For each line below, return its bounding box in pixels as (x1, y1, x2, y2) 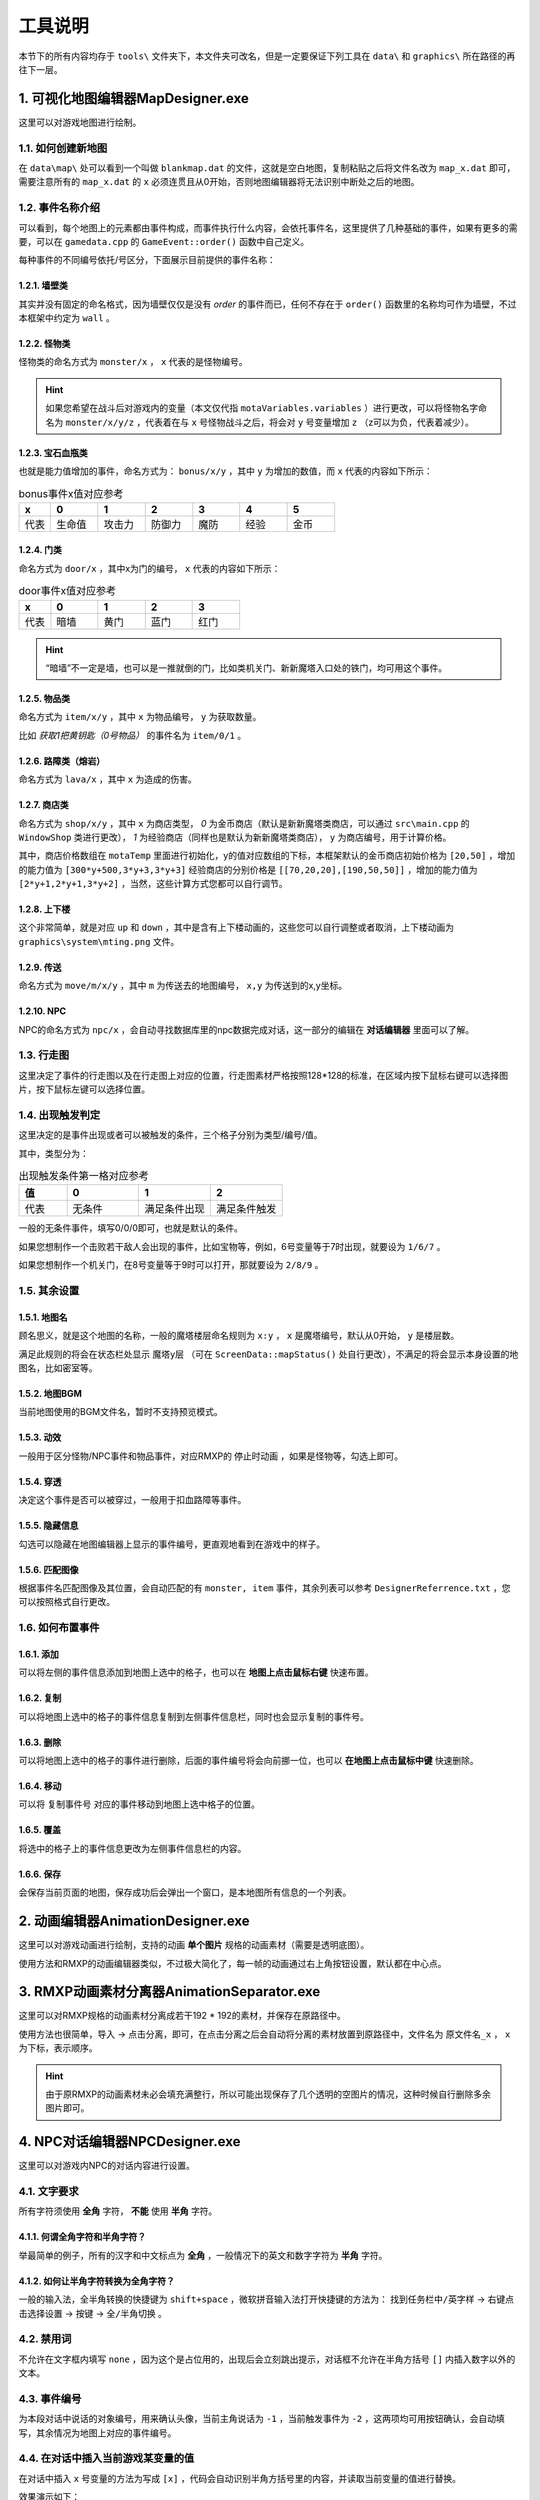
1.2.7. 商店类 (18, 799, 69, 811)
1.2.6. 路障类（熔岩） (18, 755, 106, 767)
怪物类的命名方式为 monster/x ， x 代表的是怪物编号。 (18, 356, 249, 368)
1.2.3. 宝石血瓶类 (18, 446, 89, 459)
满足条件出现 (144, 1202, 205, 1216)
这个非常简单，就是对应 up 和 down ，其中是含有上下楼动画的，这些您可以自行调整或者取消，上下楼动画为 (18, 921, 455, 934)
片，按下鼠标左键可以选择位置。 (18, 1083, 150, 1095)
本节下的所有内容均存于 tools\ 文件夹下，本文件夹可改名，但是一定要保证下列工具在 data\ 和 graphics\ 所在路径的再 (18, 50, 516, 62)
